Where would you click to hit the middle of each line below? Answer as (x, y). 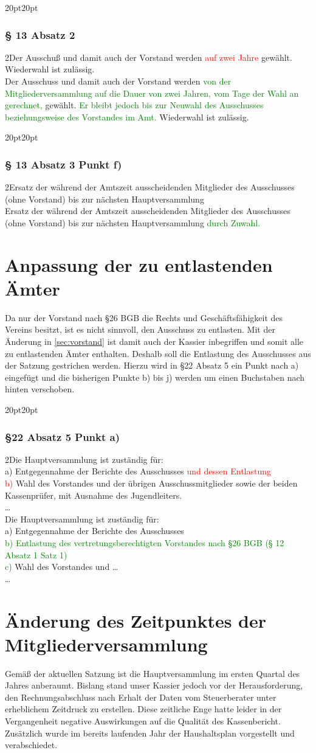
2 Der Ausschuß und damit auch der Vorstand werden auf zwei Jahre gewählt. (149, 57)
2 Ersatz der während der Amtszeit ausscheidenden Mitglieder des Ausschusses (150, 187)
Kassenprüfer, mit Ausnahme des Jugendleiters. (94, 495)
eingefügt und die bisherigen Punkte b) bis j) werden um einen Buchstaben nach (155, 377)
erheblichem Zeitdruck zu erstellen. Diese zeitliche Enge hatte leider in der (143, 709)
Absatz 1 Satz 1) (36, 554)
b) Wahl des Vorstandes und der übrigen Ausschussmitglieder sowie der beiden (151, 483)
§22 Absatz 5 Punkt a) (63, 436)
